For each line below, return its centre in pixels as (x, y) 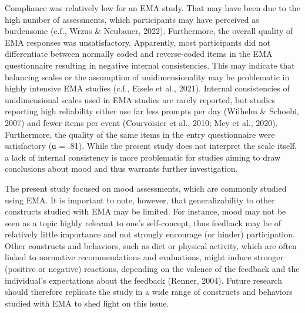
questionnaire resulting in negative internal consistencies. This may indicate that (150, 65)
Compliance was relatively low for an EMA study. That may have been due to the (152, 8)
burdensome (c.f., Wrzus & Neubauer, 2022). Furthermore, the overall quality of (149, 31)
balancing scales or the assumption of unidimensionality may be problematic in (147, 76)
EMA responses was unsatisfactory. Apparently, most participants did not (138, 42)
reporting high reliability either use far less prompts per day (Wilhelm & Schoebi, (152, 111)
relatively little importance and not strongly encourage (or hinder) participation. (150, 234)
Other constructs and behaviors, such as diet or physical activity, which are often (151, 245)
